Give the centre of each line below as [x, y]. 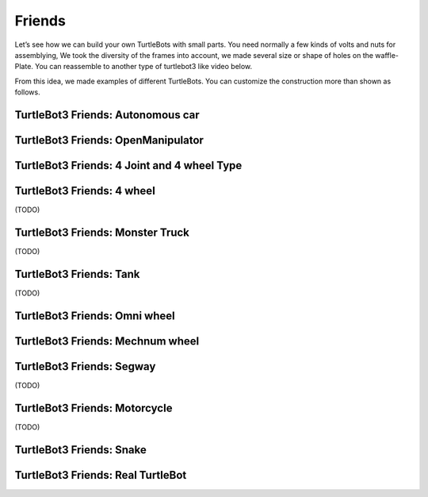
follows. [27, 92]
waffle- [387, 55]
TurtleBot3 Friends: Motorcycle [94, 408]
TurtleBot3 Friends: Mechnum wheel [107, 341]
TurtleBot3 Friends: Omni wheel [95, 316]
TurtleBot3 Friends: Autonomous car [107, 115]
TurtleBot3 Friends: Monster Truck [102, 232]
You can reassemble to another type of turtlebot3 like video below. [143, 67]
